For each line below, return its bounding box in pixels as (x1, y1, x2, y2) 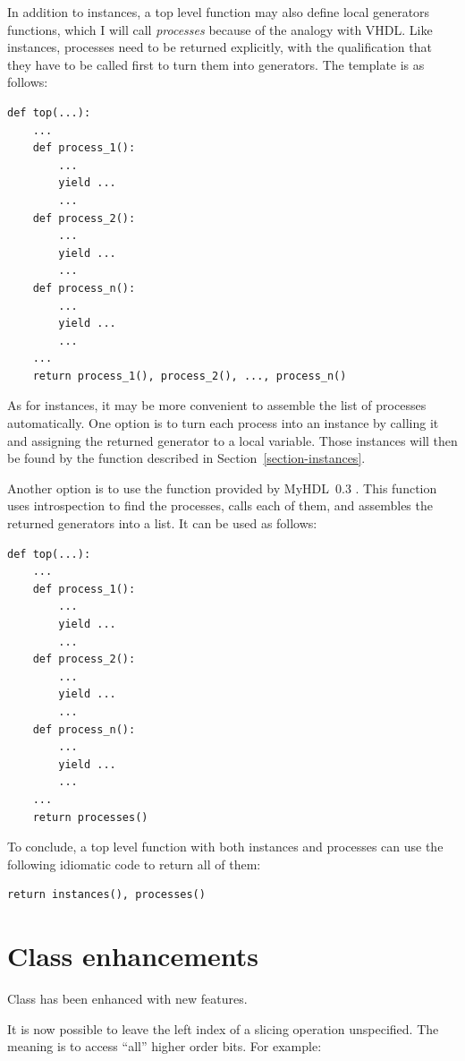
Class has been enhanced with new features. (7, 989, 248, 1008)
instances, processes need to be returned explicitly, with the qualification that (7, 38, 432, 56)
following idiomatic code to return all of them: (7, 854, 261, 873)
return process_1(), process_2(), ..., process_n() (32, 369, 347, 382)
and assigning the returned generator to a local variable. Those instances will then (7, 431, 458, 449)
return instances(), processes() (7, 888, 206, 902)
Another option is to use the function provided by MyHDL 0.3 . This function (7, 478, 437, 497)
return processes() (32, 810, 148, 824)
